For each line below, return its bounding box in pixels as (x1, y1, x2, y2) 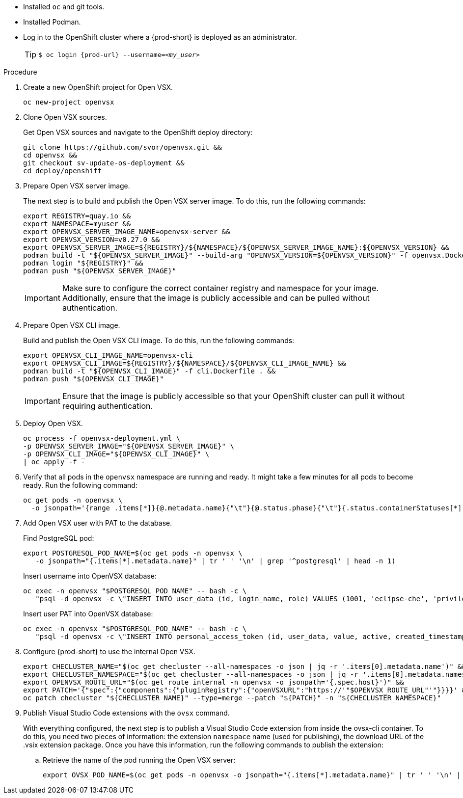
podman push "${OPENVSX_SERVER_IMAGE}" (23, 267, 176, 275)
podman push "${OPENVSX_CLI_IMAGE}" (23, 375, 164, 383)
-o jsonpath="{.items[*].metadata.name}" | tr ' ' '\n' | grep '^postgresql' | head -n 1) (35, 557, 396, 565)
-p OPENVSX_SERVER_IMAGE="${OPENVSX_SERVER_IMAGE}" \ (23, 442, 234, 450)
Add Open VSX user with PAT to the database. (23, 519, 172, 527)
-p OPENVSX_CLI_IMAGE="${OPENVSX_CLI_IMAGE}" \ (23, 450, 210, 458)
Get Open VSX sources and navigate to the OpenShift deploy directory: (23, 128, 253, 136)
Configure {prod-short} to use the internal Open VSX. (23, 647, 195, 656)
